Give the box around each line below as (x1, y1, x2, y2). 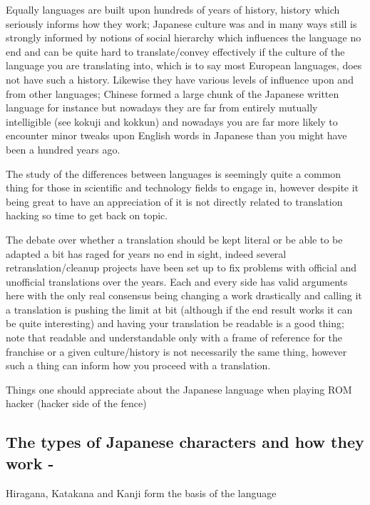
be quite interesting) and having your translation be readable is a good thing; (6, 316, 344, 331)
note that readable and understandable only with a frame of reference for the (6, 330, 343, 345)
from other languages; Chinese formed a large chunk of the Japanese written (6, 86, 339, 101)
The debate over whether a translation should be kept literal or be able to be (6, 231, 343, 246)
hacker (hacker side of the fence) (6, 396, 147, 411)
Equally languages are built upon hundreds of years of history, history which (6, 2, 340, 16)
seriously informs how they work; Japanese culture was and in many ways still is (6, 16, 357, 31)
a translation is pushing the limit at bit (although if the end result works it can (6, 301, 353, 316)
